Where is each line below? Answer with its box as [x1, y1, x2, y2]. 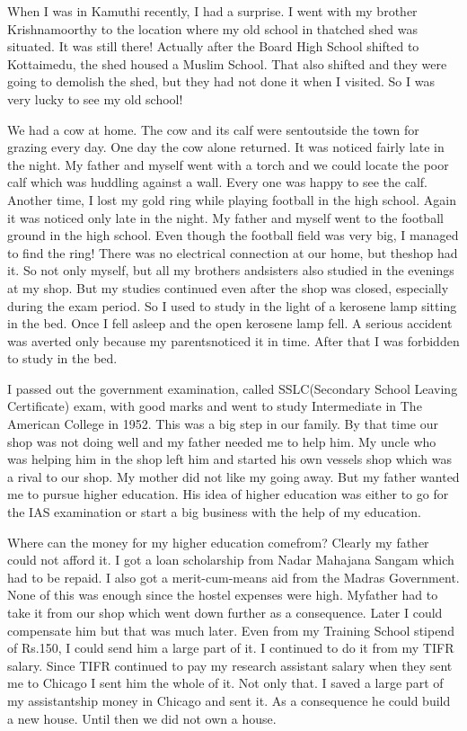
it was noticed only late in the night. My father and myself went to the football [7, 208, 444, 227]
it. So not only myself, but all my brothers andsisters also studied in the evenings [7, 261, 454, 280]
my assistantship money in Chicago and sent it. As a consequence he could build [7, 691, 451, 709]
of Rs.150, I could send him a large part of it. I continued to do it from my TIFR [7, 638, 454, 657]
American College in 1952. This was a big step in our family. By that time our [7, 415, 439, 433]
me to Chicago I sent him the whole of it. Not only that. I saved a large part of [7, 673, 444, 692]
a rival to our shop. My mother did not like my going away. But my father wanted [7, 467, 460, 486]
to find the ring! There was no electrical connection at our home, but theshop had [7, 243, 458, 262]
